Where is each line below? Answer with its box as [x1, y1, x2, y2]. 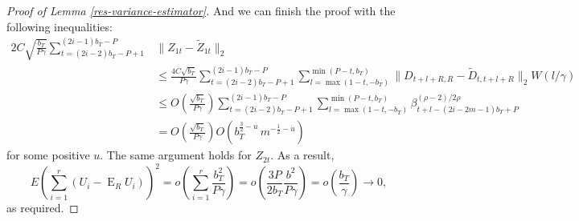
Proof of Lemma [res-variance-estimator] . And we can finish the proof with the [6, 2, 396, 18]
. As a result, [270, 147, 335, 163]
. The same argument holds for [100, 147, 252, 163]
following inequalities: [6, 18, 113, 34]
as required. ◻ [6, 199, 79, 216]
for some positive [6, 147, 90, 163]
